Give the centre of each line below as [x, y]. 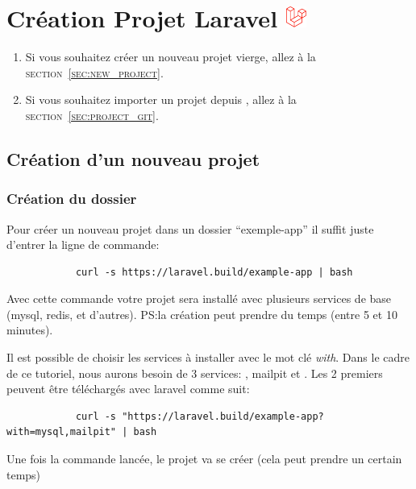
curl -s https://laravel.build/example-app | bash [214, 272]
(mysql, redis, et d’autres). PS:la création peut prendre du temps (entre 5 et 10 [202, 314]
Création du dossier [72, 199]
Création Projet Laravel [142, 18]
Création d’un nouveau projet [133, 158]
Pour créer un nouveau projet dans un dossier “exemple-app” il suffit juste [190, 228]
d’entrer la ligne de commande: [83, 244]
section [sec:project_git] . [92, 115]
